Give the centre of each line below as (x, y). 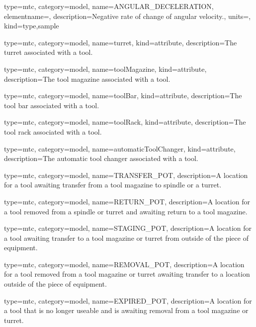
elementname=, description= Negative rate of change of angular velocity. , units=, (128, 16)
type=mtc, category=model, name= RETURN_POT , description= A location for (127, 201)
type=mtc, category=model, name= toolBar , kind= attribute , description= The (123, 95)
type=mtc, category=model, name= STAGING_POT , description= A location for (128, 228)
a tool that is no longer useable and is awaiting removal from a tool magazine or (126, 310)
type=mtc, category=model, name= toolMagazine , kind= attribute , (105, 69)
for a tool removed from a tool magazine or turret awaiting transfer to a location (127, 274)
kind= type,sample (32, 26)
